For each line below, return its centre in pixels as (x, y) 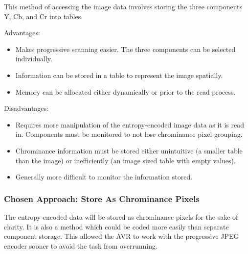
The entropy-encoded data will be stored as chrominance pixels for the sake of (121, 216)
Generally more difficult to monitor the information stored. (104, 177)
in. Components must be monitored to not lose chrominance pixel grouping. (129, 134)
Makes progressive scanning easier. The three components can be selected (125, 49)
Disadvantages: (26, 108)
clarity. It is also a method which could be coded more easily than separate (116, 226)
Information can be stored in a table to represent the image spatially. (119, 75)
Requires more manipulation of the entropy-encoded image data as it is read (130, 124)
